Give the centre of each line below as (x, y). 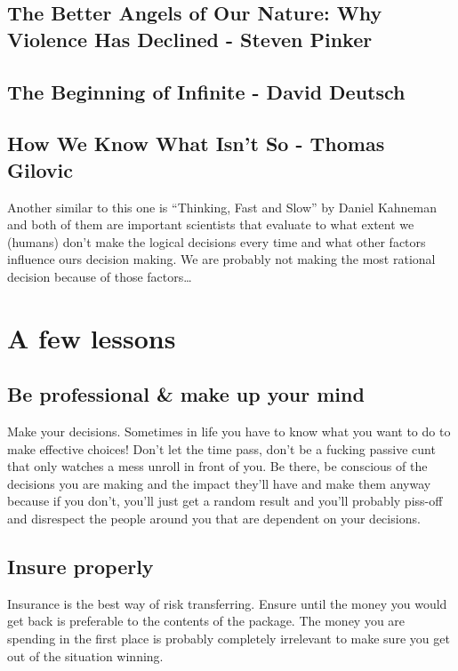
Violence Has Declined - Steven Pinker (190, 39)
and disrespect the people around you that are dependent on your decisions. (214, 519)
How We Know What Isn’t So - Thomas (196, 144)
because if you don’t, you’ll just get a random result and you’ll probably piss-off (225, 501)
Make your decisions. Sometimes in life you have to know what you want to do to (229, 431)
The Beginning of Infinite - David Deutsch (206, 91)
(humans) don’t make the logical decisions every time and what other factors (217, 241)
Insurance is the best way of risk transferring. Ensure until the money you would (227, 603)
